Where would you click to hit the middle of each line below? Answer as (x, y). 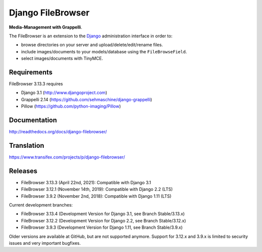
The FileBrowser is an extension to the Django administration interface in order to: (91, 36)
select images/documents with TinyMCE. (62, 59)
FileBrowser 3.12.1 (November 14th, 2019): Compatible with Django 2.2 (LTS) (97, 189)
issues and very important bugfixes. (45, 243)
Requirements (31, 72)
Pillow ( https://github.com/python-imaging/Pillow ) (71, 106)
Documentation (33, 120)
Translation (27, 145)
